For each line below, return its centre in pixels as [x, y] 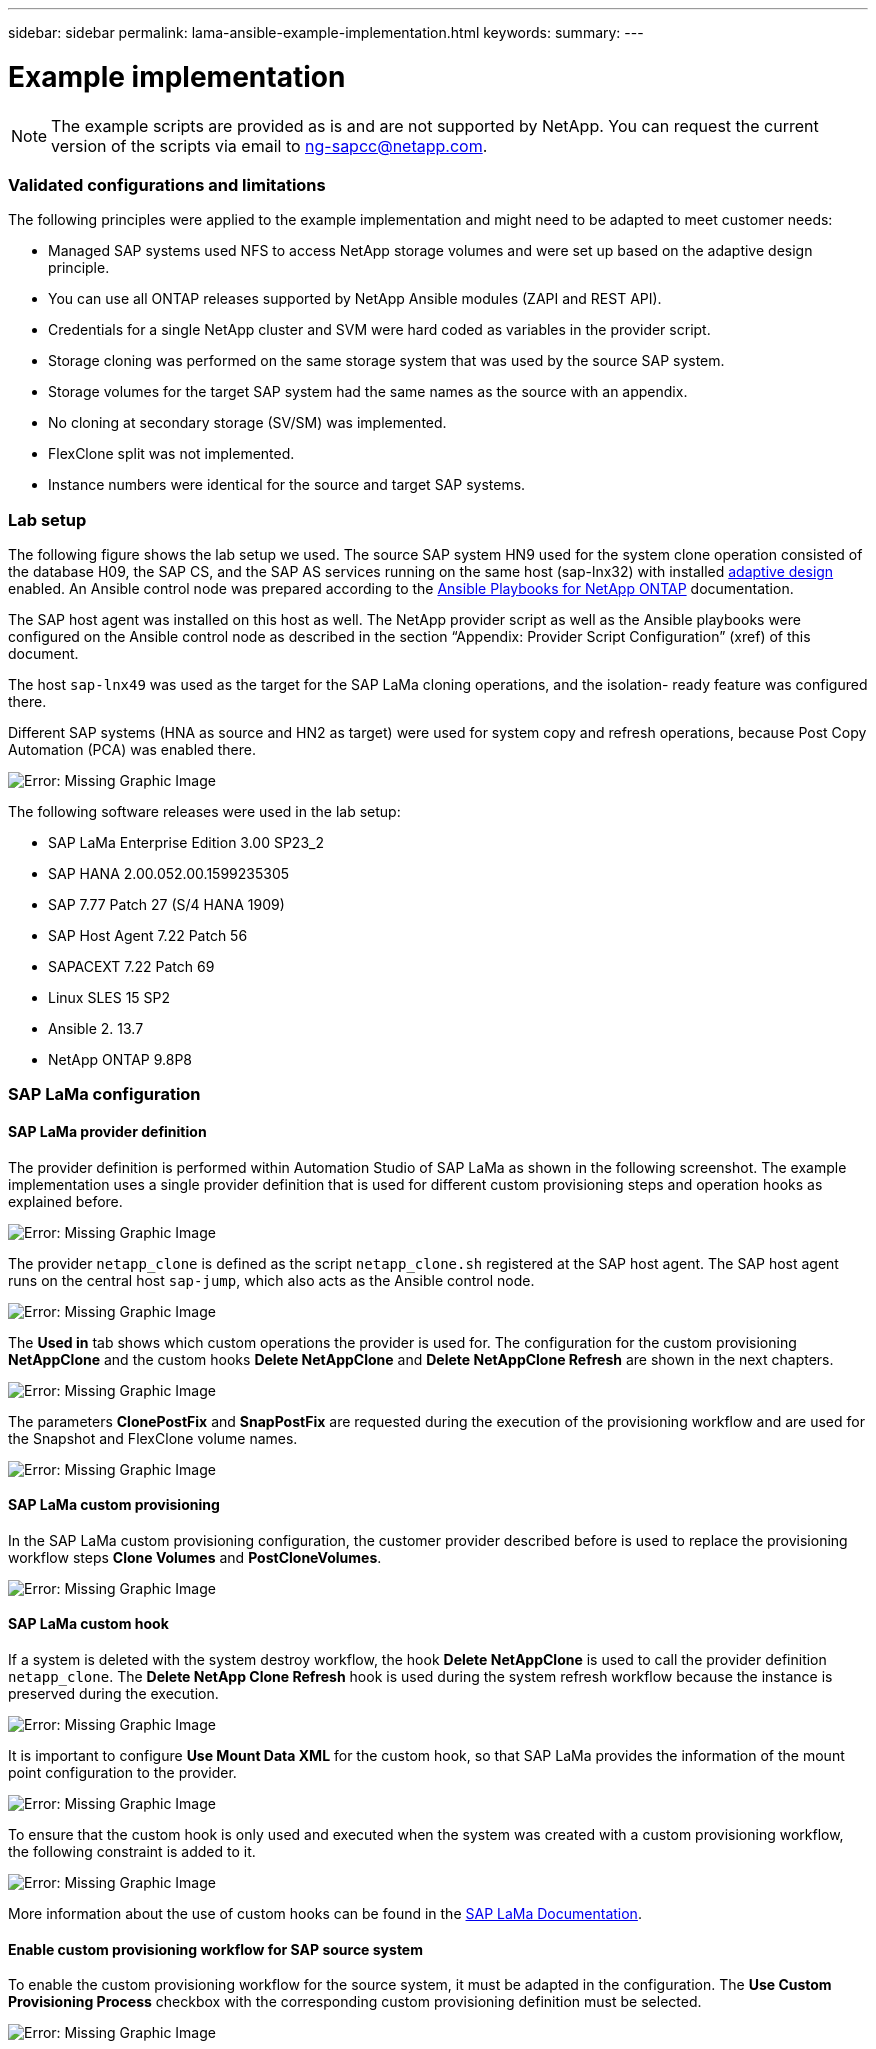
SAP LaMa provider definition [107, 1131]
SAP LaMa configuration [104, 1094]
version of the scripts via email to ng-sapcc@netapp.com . [269, 145]
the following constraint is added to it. [132, 1852]
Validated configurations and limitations [167, 184]
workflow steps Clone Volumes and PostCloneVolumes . [195, 1557]
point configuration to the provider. [122, 1773]
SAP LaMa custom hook [88, 1624]
